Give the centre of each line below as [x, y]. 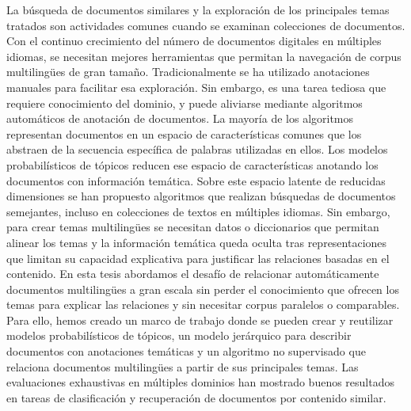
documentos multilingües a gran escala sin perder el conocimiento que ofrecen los [203, 289]
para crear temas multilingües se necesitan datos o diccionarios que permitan [193, 227]
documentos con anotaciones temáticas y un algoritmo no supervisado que [186, 351]
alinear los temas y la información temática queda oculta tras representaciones [197, 242]
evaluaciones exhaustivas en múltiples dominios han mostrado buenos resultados [200, 382]
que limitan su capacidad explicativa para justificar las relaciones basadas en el [198, 258]
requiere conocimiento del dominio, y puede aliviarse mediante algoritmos [185, 103]
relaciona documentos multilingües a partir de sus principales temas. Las [183, 366]
